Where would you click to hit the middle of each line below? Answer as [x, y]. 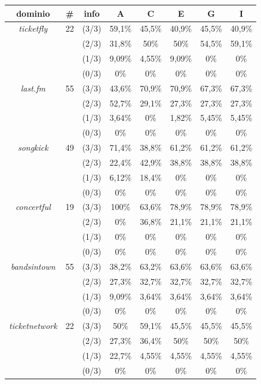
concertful [33, 207]
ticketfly [33, 28]
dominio [33, 13]
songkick [33, 147]
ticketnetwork [33, 326]
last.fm [33, 88]
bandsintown [33, 266]
